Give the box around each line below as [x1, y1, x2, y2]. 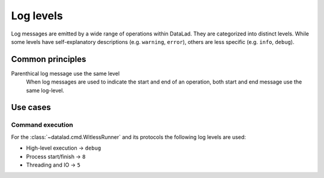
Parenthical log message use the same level [11, 70, 120, 77]
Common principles [11, 54, 86, 64]
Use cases [11, 102, 51, 112]
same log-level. [26, 87, 64, 94]
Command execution [11, 121, 73, 129]
